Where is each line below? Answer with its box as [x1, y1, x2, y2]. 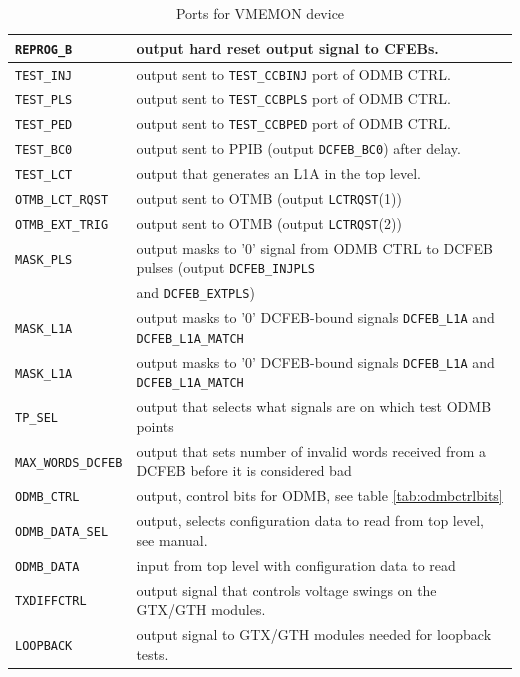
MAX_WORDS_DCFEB [15, 455, 123, 470]
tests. [136, 643, 169, 664]
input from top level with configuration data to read [136, 554, 456, 575]
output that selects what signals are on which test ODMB [136, 396, 492, 417]
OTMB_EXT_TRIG [15, 217, 109, 232]
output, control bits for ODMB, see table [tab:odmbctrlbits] [136, 485, 503, 506]
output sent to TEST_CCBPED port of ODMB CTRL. [136, 113, 451, 134]
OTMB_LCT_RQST [15, 193, 109, 208]
